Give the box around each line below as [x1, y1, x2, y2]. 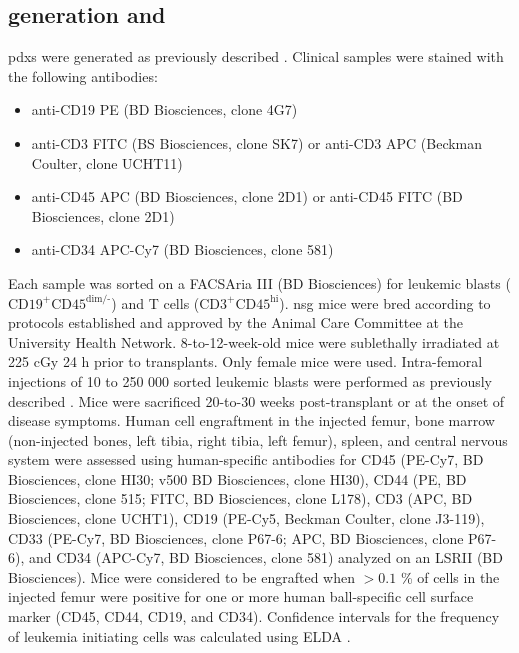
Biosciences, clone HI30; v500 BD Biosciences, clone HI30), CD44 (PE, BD [8, 468, 467, 489]
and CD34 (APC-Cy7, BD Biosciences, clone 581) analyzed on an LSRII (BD [28, 547, 503, 568]
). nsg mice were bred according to [279, 292, 491, 313]
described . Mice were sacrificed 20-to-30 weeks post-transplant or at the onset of [8, 390, 505, 411]
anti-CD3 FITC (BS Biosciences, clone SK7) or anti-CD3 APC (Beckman [31, 132, 483, 153]
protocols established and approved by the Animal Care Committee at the [8, 312, 463, 333]
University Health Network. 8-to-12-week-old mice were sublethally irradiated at [8, 331, 500, 352]
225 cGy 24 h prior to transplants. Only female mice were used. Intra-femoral [8, 351, 483, 372]
